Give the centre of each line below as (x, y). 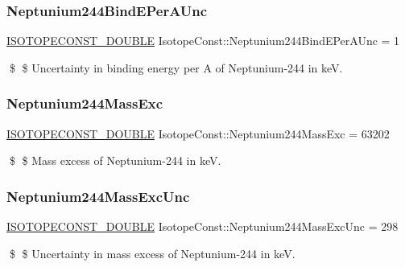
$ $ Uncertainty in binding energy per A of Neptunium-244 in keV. (176, 67)
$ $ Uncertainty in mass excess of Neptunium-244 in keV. (152, 253)
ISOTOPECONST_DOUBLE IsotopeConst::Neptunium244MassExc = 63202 (198, 133)
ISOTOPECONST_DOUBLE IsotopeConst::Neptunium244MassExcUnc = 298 (202, 226)
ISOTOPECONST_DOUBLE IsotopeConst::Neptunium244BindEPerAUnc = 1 (203, 41)
